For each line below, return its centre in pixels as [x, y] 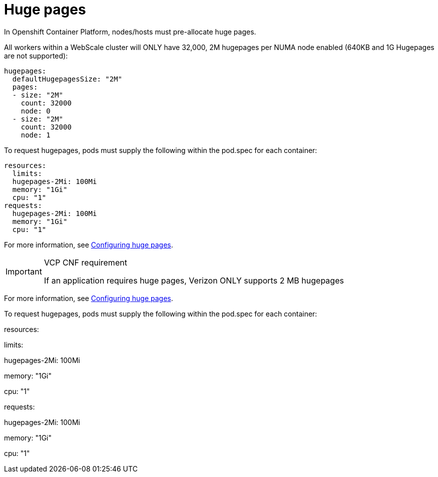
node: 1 [36, 135]
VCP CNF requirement [85, 262]
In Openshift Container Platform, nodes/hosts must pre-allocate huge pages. [130, 31]
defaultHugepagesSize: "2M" [67, 79]
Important [24, 271]
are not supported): [36, 55]
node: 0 [36, 111]
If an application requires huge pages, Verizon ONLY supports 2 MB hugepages [194, 280]
